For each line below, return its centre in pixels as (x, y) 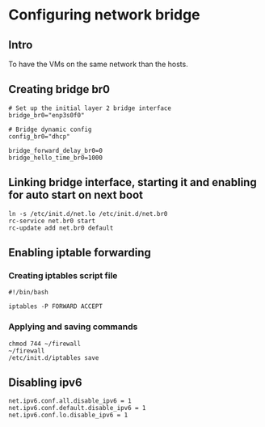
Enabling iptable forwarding (80, 253)
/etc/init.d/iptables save (54, 357)
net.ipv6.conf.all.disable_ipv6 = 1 (70, 401)
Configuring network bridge (104, 15)
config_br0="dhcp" (39, 136)
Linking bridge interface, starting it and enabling (132, 182)
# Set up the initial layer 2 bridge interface (90, 108)
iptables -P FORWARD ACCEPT (56, 307)
